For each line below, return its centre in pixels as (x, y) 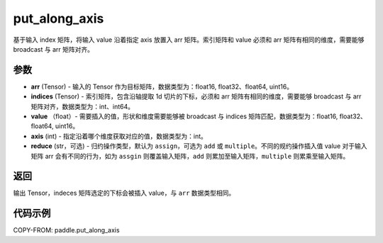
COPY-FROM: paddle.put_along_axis (66, 230)
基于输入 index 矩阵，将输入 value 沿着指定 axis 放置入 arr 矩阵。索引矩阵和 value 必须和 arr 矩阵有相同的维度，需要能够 (189, 40)
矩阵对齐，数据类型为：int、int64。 (83, 106)
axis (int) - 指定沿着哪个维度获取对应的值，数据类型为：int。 (119, 136)
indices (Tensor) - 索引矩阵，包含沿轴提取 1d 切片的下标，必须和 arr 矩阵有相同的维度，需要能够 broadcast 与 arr (196, 96)
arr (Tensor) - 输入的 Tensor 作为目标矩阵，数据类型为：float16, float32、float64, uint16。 (162, 86)
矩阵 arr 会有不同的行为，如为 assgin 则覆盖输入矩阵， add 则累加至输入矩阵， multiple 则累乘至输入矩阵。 (190, 156)
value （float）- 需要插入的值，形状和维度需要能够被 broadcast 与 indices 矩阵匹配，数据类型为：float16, (184, 116)
